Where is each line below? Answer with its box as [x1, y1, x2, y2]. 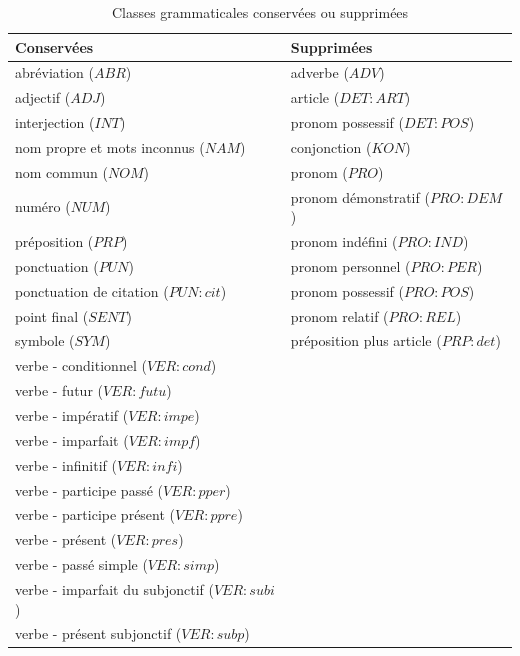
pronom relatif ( [290, 305, 389, 326]
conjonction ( [290, 136, 372, 157]
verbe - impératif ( [15, 405, 129, 425]
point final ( [15, 305, 89, 326]
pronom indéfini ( [290, 231, 398, 252]
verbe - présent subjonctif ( [15, 623, 182, 644]
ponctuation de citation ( [15, 280, 169, 301]
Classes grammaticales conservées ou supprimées [111, 2, 409, 22]
